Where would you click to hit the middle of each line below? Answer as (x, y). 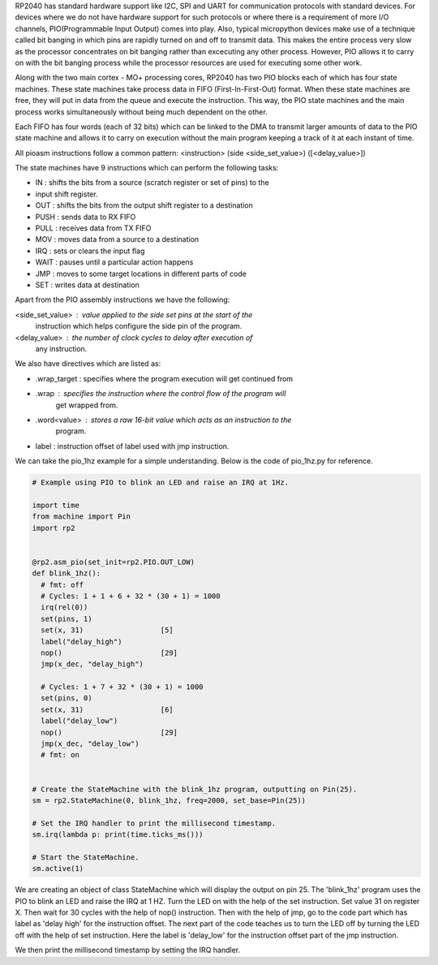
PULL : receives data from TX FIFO (93, 228)
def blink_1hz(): (67, 573)
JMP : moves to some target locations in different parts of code (141, 274)
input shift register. (67, 194)
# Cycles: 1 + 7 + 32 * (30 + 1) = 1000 (122, 687)
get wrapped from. (87, 405)
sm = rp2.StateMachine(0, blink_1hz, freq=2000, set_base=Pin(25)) (169, 800)
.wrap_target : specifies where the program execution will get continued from (164, 378)
